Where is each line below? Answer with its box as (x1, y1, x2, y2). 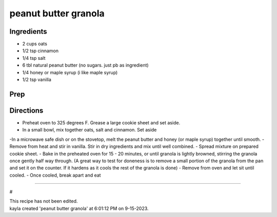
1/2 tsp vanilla (22, 77, 51, 83)
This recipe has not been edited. (9, 198, 78, 204)
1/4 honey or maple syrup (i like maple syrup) (22, 69, 118, 75)
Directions (9, 106, 44, 115)
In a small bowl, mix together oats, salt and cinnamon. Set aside (22, 127, 157, 133)
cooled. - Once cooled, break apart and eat (9, 172, 101, 178)
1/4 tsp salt (22, 55, 46, 61)
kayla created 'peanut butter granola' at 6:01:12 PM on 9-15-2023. (9, 205, 149, 211)
